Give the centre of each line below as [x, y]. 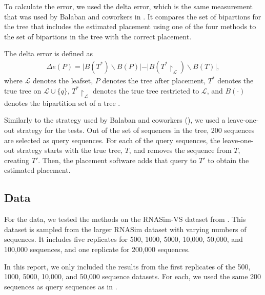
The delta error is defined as [48, 53]
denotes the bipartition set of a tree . [62, 103]
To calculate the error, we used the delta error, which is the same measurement [129, 6]
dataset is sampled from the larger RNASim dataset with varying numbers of [125, 229]
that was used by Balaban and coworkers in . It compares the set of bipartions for [133, 16]
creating [17, 160]
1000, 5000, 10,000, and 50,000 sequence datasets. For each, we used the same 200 [133, 276]
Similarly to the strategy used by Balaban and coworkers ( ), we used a [115, 120]
